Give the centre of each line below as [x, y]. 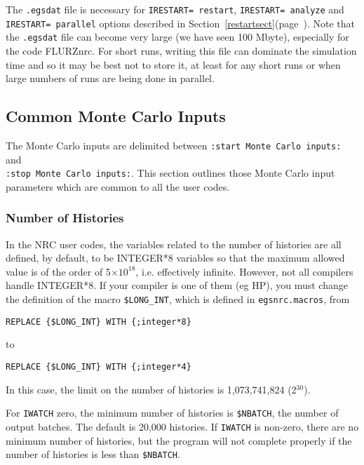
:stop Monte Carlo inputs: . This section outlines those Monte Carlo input [170, 173]
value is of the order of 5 [58, 271]
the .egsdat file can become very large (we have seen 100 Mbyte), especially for [177, 37]
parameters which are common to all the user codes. [118, 186]
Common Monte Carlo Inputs [116, 116]
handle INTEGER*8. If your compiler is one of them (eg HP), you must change [177, 285]
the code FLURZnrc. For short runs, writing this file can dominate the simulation [181, 50]
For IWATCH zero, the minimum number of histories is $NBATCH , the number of [172, 413]
